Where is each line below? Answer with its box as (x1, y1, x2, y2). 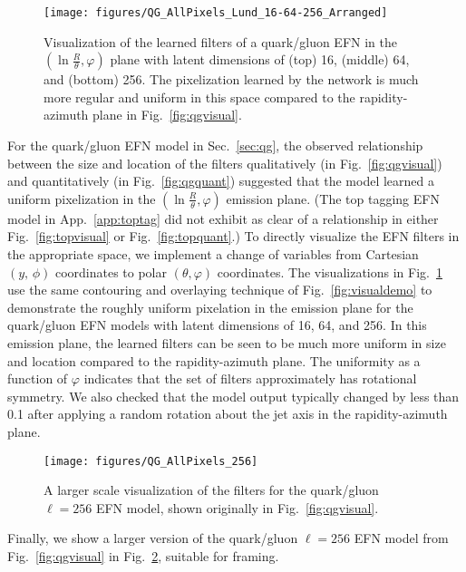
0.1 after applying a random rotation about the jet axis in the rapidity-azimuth (7, 404, 448, 423)
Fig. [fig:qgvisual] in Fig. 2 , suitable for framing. (7, 546, 279, 565)
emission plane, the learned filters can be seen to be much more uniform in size (7, 333, 446, 352)
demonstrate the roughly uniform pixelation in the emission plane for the (7, 297, 413, 316)
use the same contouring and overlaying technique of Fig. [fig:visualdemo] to (7, 280, 432, 299)
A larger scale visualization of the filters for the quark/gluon (44, 480, 379, 499)
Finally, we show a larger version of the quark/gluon (7, 528, 298, 548)
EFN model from (354, 528, 449, 548)
